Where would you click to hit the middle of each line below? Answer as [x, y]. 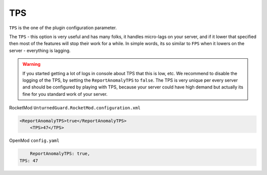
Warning [31, 64]
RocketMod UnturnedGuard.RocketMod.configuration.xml [75, 108]
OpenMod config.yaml [34, 140]
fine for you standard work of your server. [65, 94]
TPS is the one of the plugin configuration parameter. [63, 28]
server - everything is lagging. [40, 50]
